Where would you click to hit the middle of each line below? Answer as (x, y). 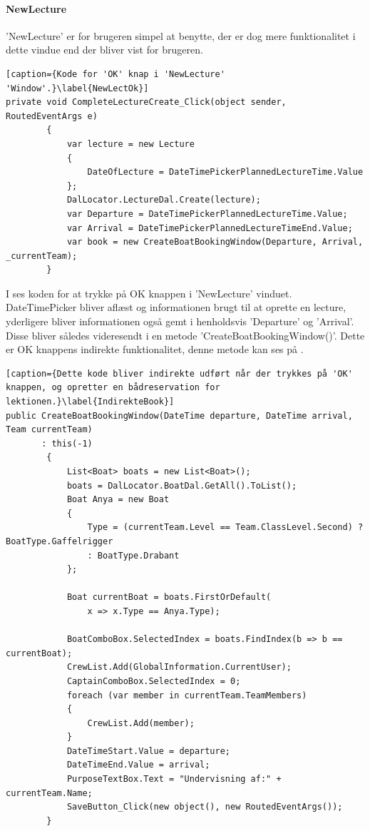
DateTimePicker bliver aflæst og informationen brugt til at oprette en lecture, (176, 307)
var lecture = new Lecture (130, 144)
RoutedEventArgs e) (52, 116)
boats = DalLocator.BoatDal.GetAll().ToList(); (182, 485)
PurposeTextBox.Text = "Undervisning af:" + (174, 779)
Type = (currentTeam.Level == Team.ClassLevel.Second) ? (225, 527)
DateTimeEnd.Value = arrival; (138, 765)
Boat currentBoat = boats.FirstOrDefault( (169, 597)
